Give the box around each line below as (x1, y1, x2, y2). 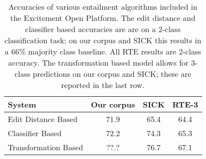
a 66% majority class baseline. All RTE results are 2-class (4, 46, 201, 57)
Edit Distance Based (8, 113, 78, 124)
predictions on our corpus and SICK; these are (33, 68, 191, 79)
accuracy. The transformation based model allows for (8, 57, 189, 68)
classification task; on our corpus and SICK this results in (4, 35, 202, 46)
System (8, 99, 37, 110)
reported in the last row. (61, 79, 145, 90)
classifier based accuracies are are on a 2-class (25, 23, 181, 35)
